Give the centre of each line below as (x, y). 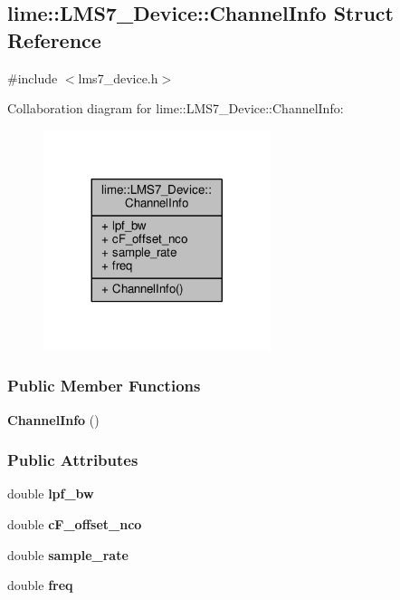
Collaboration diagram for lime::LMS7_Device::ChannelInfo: (176, 108)
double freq (40, 585)
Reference (54, 39)
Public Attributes (73, 460)
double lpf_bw (51, 494)
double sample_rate (68, 554)
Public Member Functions (104, 386)
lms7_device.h (118, 77)
